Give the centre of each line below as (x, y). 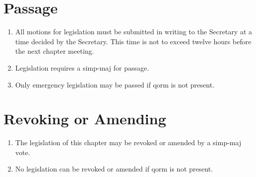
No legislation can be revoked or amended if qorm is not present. (114, 169)
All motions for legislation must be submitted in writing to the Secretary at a (134, 32)
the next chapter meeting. (55, 51)
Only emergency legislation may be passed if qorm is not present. (115, 84)
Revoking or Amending (85, 119)
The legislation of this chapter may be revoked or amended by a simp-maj (128, 142)
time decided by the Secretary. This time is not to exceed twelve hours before (133, 41)
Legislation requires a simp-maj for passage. (82, 67)
